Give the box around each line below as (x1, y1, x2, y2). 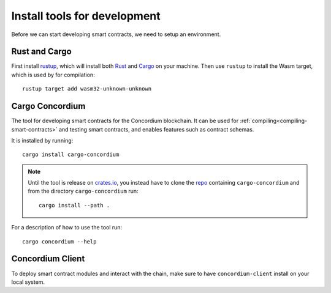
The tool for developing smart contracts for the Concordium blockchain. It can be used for (11, 117, 239, 125)
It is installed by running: (11, 136, 74, 144)
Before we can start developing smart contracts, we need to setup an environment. (11, 31, 221, 38)
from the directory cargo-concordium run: (28, 187, 139, 195)
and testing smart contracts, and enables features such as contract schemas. (58, 125, 254, 133)
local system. (11, 278, 45, 286)
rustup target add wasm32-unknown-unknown (22, 86, 152, 92)
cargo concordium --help (22, 238, 97, 245)
